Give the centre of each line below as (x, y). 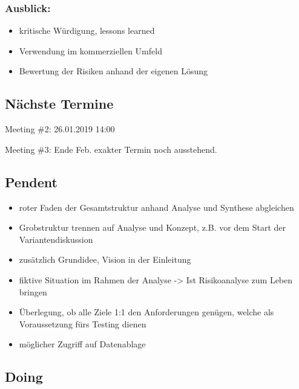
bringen (33, 291)
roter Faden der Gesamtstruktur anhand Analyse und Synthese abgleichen (156, 207)
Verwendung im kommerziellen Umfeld (90, 50)
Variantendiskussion (56, 239)
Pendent (31, 182)
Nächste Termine (59, 104)
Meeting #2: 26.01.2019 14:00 (60, 129)
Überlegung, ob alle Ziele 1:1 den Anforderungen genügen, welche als (146, 312)
